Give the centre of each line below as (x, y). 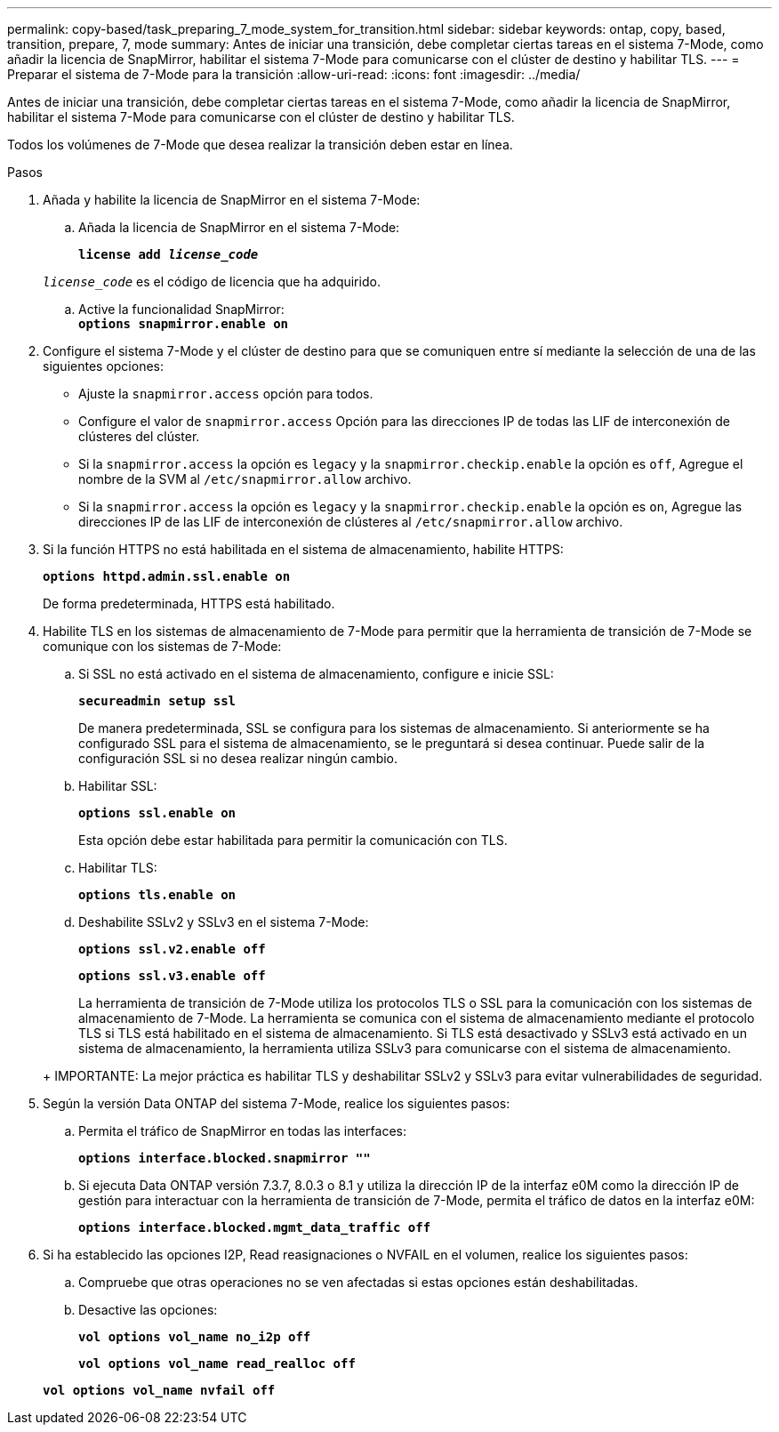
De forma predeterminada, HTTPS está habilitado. (189, 603)
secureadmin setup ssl (157, 701)
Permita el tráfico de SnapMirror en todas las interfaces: (242, 1131)
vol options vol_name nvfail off (159, 1390)
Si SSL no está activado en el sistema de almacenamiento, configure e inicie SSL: (316, 674)
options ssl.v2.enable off (172, 949)
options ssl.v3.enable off (172, 976)
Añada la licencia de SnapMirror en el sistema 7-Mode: (239, 227)
